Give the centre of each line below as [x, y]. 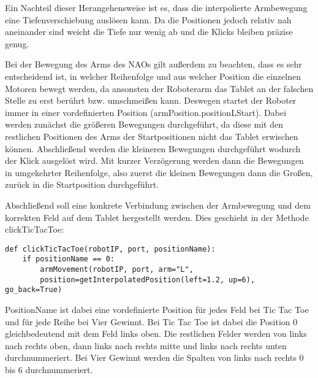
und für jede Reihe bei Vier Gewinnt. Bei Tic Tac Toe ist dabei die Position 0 [151, 321]
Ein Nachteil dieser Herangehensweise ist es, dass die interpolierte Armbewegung [156, 7]
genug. [17, 43]
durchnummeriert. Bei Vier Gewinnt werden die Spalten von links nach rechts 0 [154, 357]
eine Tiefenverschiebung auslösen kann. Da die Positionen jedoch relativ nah [148, 19]
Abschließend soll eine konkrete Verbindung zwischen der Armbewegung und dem [158, 205]
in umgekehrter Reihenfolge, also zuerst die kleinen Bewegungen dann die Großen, [159, 172]
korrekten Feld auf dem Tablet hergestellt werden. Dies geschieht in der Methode [157, 217]
